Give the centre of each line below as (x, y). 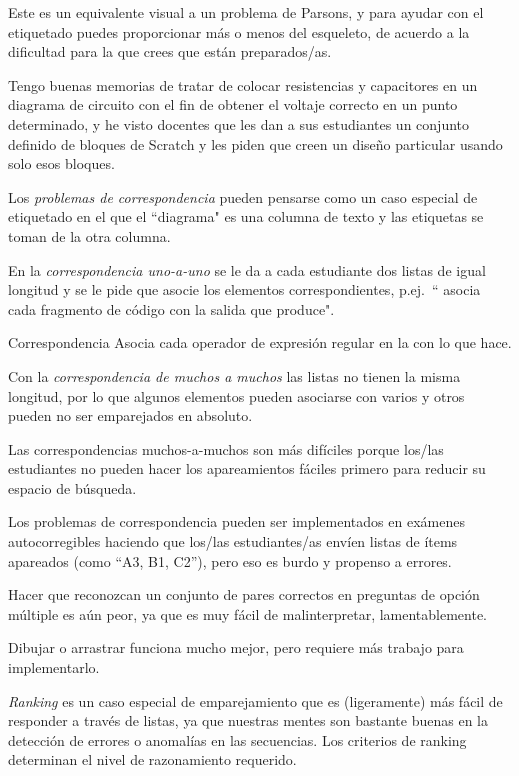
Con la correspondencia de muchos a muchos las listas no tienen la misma (234, 375)
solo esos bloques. (61, 163)
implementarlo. (54, 667)
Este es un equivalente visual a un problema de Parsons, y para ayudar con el (246, 12)
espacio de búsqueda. (72, 487)
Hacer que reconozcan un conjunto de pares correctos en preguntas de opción (244, 594)
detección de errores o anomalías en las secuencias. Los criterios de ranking (237, 739)
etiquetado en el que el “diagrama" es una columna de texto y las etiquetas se (246, 216)
